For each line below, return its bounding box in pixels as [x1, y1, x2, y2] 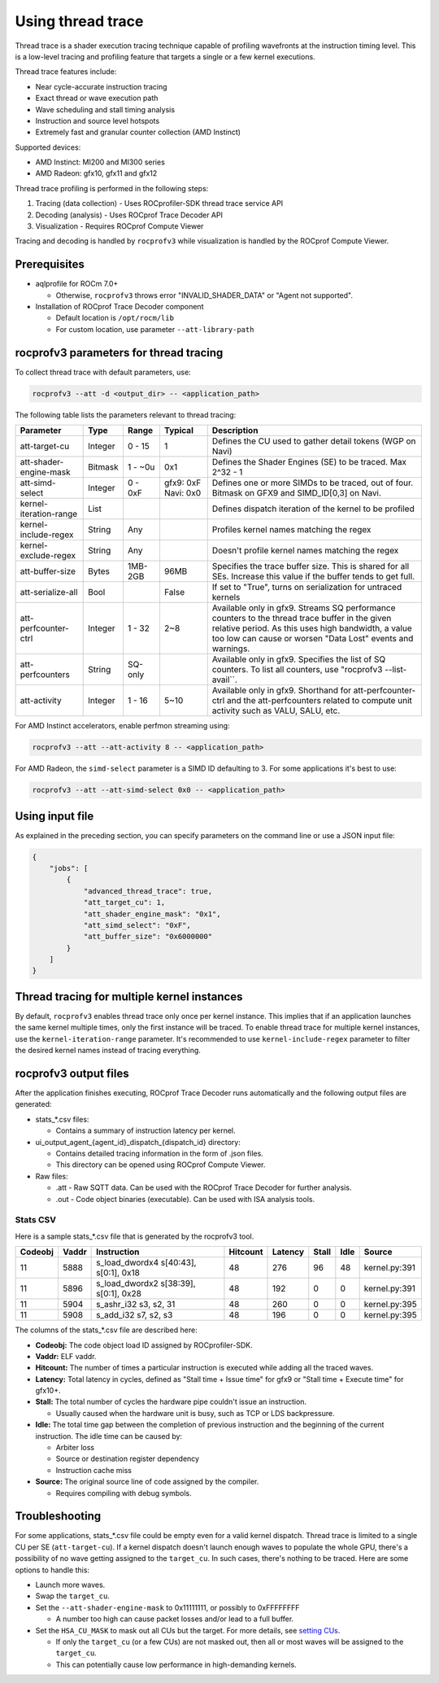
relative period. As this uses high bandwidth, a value [211, 623, 412, 634]
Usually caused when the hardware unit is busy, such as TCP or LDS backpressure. [55, 1408, 335, 1418]
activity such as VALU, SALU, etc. [211, 705, 341, 716]
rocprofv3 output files [15, 1066, 129, 1080]
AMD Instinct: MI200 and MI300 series [35, 157, 166, 167]
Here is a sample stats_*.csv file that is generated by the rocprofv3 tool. [15, 1231, 254, 1241]
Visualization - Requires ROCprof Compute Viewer [35, 221, 204, 231]
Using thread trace [15, 12, 144, 30]
